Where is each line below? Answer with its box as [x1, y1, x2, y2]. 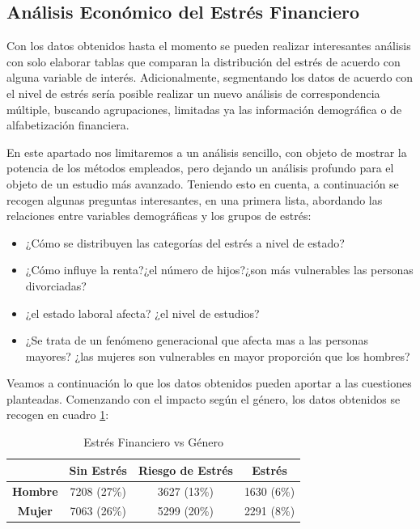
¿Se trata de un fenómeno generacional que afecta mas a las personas [25, 332, 368, 349]
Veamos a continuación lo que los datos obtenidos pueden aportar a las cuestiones [6, 375, 412, 391]
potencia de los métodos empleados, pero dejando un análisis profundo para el [6, 159, 394, 176]
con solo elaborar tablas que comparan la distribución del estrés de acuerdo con [6, 53, 401, 70]
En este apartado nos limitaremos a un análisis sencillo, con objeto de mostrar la [6, 143, 407, 160]
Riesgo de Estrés [138, 461, 233, 478]
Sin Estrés [69, 461, 127, 478]
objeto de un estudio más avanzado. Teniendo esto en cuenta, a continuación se [6, 175, 399, 192]
